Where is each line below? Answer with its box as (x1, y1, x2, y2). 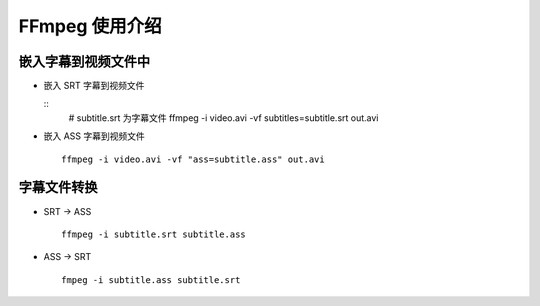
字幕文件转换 (18, 179, 98, 196)
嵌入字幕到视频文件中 (18, 53, 150, 70)
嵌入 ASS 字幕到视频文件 (43, 130, 145, 142)
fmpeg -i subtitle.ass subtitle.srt (61, 274, 241, 285)
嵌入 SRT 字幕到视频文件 (43, 80, 145, 92)
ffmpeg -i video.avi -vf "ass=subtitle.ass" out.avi (61, 153, 325, 165)
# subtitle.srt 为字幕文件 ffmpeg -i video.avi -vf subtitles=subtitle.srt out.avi (68, 111, 379, 124)
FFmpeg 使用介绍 (18, 15, 162, 37)
